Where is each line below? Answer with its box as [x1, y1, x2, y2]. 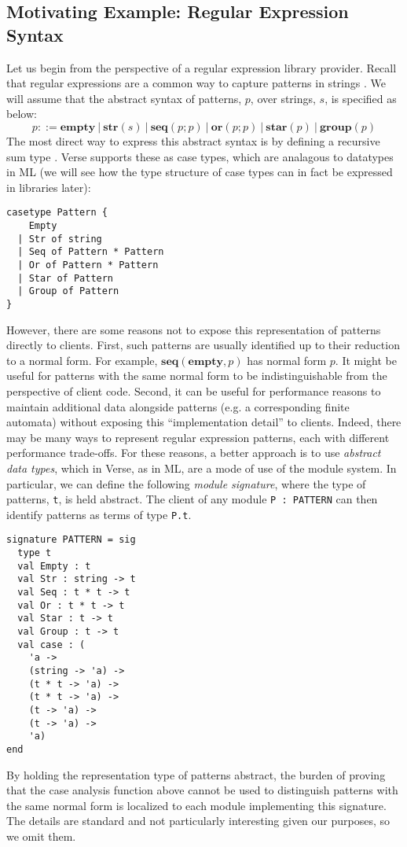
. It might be [335, 352, 398, 368]
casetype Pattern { [6, 207, 108, 219]
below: [6, 105, 37, 122]
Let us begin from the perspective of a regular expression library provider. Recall [6, 59, 397, 75]
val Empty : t [17, 560, 91, 572]
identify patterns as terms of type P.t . [6, 506, 192, 522]
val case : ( [17, 639, 86, 650]
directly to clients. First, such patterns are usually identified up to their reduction [6, 337, 400, 353]
